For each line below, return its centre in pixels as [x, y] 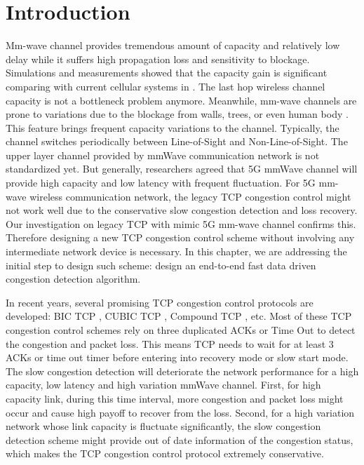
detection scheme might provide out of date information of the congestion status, [180, 439]
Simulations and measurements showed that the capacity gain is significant [167, 73]
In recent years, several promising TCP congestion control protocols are [160, 302]
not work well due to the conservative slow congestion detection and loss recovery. [182, 210]
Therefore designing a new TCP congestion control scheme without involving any [180, 237]
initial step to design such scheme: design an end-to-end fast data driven [161, 265]
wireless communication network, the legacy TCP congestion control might [190, 196]
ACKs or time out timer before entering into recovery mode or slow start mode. [177, 357]
